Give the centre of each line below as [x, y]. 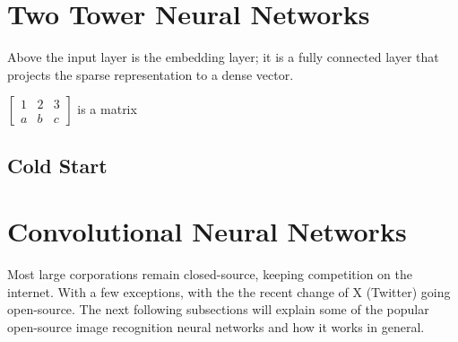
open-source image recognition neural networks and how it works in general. [216, 327]
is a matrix [107, 109]
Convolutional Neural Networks [207, 231]
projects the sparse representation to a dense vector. [151, 74]
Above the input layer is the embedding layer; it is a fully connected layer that [223, 57]
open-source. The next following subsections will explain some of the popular [218, 309]
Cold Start [57, 165]
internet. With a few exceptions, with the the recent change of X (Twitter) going [229, 291]
